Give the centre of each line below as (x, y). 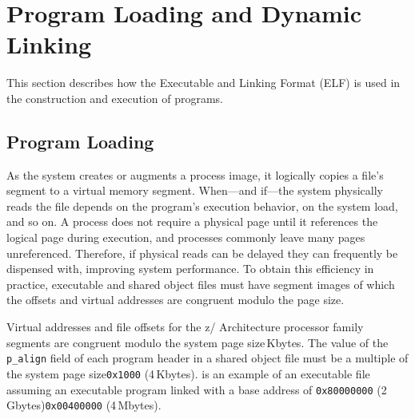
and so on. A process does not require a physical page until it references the (192, 221)
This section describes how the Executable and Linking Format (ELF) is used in (204, 83)
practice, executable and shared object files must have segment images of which (201, 284)
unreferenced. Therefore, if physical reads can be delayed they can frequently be (202, 253)
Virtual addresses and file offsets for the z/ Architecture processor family (185, 327)
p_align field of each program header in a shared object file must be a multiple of (207, 358)
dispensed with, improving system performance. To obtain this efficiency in (190, 269)
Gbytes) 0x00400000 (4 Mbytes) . (84, 405)
